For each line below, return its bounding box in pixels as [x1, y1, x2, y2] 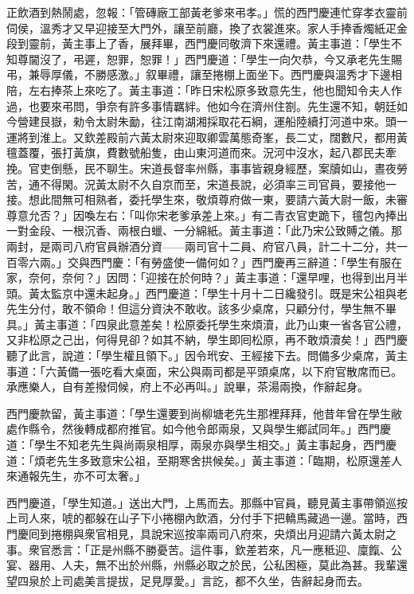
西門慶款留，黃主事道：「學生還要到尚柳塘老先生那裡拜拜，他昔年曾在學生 [6, 404, 391, 421]
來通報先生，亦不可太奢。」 [6, 467, 146, 484]
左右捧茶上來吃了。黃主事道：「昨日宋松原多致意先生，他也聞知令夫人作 [28, 81, 402, 98]
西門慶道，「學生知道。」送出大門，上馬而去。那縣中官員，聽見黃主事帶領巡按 [6, 494, 408, 510]
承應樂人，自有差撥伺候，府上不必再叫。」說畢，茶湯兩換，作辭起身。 [6, 378, 369, 395]
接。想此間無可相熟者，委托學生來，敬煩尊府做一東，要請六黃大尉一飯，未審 [6, 191, 408, 208]
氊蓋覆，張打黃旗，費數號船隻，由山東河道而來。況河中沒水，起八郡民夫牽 [6, 144, 396, 161]
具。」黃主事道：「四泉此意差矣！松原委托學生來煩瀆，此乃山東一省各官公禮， [6, 315, 408, 332]
